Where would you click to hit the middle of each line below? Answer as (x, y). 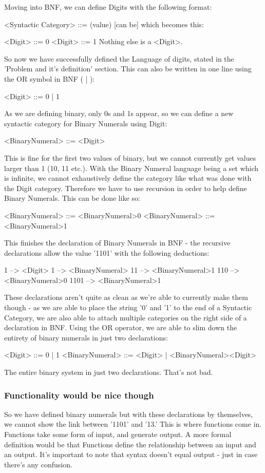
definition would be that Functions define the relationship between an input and (130, 444)
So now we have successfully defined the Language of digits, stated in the (119, 58)
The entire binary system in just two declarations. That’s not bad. (109, 372)
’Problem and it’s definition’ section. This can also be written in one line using (128, 69)
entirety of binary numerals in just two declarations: (86, 337)
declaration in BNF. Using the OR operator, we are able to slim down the (121, 327)
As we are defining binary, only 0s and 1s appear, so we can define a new (119, 113)
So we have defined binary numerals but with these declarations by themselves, (129, 414)
